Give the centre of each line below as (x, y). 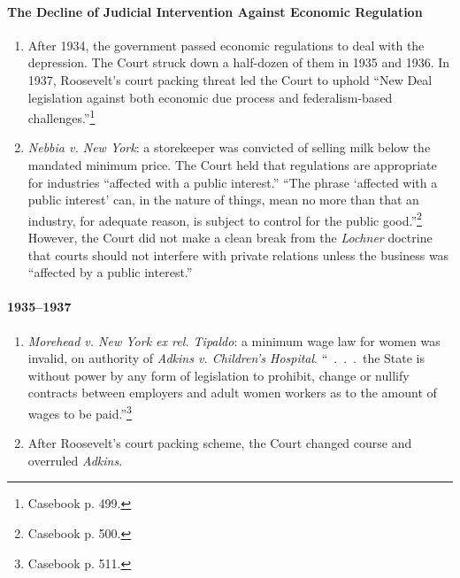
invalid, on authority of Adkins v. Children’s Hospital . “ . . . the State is (226, 358)
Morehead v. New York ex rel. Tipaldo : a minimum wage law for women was (234, 340)
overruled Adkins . (75, 460)
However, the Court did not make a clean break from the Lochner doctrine (230, 238)
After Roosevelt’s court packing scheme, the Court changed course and (220, 443)
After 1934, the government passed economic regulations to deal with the (226, 45)
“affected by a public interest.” (110, 272)
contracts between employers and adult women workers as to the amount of (232, 393)
